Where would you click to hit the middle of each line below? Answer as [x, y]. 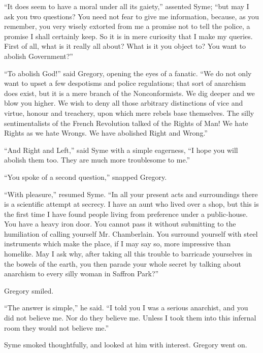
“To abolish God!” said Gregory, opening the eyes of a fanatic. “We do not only [128, 73]
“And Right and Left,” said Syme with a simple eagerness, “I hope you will [121, 150]
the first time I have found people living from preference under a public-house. [126, 214]
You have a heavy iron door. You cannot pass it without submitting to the [120, 224]
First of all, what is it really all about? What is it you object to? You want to [125, 46]
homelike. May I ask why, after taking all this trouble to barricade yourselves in [128, 254]
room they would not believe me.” [57, 327]
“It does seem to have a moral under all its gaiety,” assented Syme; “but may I [127, 6]
